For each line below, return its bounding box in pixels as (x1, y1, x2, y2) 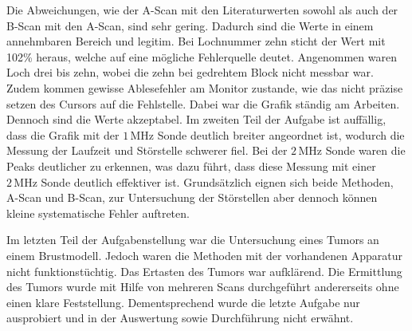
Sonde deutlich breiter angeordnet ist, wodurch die (157, 126, 405, 143)
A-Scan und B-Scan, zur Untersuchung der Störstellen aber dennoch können (6, 189, 378, 206)
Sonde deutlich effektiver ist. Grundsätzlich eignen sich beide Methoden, (41, 173, 394, 190)
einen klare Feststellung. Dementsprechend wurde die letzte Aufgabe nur (6, 294, 360, 310)
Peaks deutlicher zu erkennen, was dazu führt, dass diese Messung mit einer (6, 157, 376, 174)
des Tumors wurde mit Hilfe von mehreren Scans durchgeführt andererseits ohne (6, 278, 399, 295)
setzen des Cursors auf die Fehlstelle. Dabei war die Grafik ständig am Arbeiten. (6, 95, 400, 112)
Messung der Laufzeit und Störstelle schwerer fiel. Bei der (6, 142, 288, 159)
